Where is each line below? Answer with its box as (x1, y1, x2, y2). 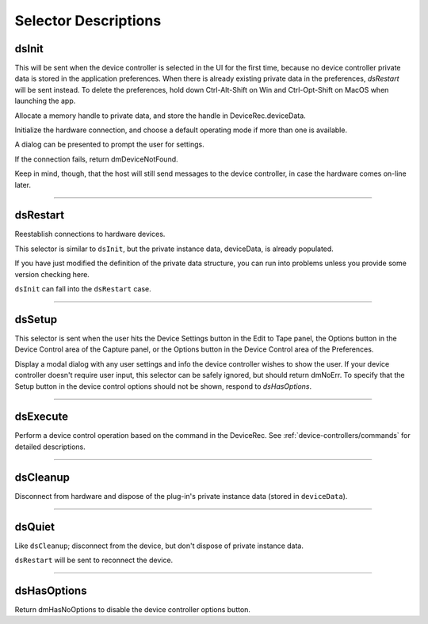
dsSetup (14, 313, 58, 326)
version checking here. (14, 269, 90, 279)
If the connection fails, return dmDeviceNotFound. (14, 154, 178, 164)
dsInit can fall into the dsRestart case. (14, 284, 152, 294)
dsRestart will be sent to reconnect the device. (14, 555, 174, 565)
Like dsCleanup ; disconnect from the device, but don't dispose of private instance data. (14, 541, 304, 550)
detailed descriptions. (14, 442, 86, 451)
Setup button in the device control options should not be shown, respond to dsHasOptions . (14, 381, 312, 391)
